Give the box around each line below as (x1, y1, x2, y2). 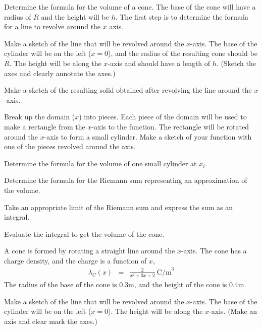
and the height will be (41, 11, 109, 22)
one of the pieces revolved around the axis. (4, 141, 136, 152)
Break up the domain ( (4, 111, 75, 122)
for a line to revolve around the (4, 21, 101, 32)
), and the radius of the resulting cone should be (108, 48, 257, 58)
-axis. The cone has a (181, 245, 247, 256)
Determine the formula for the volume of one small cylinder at (4, 158, 197, 168)
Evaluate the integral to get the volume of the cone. (4, 228, 165, 239)
